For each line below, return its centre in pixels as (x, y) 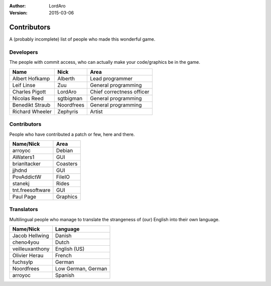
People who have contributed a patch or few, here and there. (72, 134)
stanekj (21, 183)
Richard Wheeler (32, 112)
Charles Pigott (29, 91)
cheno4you (26, 242)
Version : (18, 13)
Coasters (67, 163)
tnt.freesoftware (31, 190)
